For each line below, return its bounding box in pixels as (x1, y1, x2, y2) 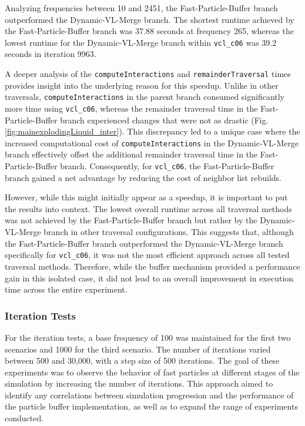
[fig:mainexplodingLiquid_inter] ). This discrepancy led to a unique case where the (5, 125, 300, 137)
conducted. (5, 412, 44, 424)
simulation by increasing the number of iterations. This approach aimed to (5, 377, 273, 390)
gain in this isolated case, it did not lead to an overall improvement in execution (5, 271, 294, 284)
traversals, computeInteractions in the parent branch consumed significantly (5, 90, 285, 103)
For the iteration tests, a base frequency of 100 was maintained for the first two (5, 331, 291, 343)
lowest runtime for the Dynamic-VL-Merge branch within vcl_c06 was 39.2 (5, 36, 277, 48)
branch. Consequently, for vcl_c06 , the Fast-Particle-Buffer (60, 160, 274, 172)
